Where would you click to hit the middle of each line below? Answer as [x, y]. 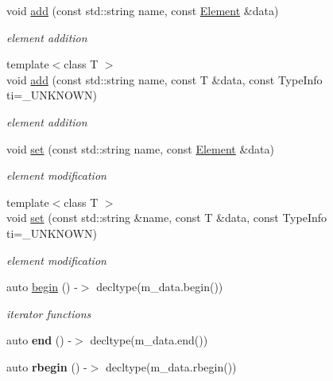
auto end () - [39, 340]
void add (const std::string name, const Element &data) [143, 10]
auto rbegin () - [47, 366]
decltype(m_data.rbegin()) [171, 366]
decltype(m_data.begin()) [160, 287]
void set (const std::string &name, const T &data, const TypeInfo [167, 218]
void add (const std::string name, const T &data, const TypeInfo [165, 79]
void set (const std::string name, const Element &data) [141, 148]
